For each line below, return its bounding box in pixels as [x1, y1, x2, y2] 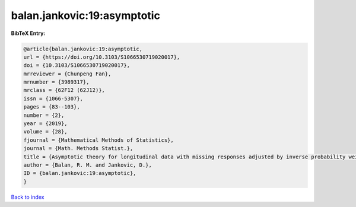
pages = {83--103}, [23, 104, 80, 110]
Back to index [11, 193, 44, 200]
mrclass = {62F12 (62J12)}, [23, 87, 105, 94]
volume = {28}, [23, 128, 68, 135]
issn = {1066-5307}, [23, 95, 83, 102]
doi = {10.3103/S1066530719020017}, [23, 62, 131, 69]
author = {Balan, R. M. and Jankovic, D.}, [23, 162, 152, 168]
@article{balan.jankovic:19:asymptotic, [23, 45, 142, 52]
